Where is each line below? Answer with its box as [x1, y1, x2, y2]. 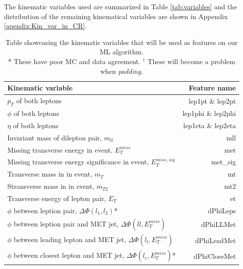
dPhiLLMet [201, 219, 236, 229]
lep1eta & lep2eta [183, 120, 236, 130]
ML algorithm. [99, 46, 144, 57]
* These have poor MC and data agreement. [8, 56, 141, 66]
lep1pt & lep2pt [188, 95, 236, 106]
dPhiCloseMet [194, 250, 236, 261]
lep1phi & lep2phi [182, 108, 236, 118]
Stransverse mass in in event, [7, 181, 95, 191]
